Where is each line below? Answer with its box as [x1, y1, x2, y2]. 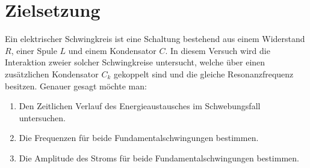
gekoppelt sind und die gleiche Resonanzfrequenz [113, 67, 294, 80]
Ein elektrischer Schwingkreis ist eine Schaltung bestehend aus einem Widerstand [5, 32, 305, 45]
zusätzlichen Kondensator [5, 67, 99, 80]
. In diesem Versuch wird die [165, 44, 270, 56]
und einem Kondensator [68, 44, 157, 56]
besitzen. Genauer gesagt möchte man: [5, 79, 147, 92]
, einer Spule [11, 44, 57, 56]
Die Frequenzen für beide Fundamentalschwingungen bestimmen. [19, 131, 259, 144]
